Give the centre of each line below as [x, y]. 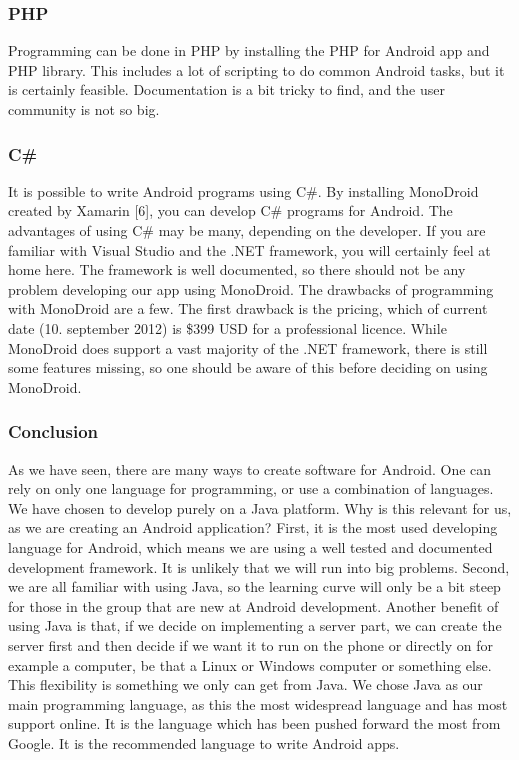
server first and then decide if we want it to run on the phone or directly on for [250, 644]
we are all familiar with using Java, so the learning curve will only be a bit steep [254, 586]
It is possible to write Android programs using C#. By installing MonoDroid [243, 190]
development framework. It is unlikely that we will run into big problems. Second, [259, 566]
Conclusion [53, 431]
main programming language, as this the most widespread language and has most [258, 703]
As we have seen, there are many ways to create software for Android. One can [250, 468]
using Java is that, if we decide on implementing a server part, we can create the [255, 625]
